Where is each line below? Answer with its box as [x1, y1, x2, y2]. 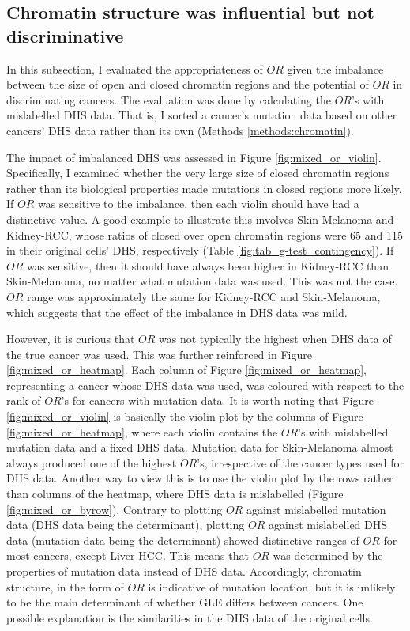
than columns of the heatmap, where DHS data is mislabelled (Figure [6, 486, 344, 502]
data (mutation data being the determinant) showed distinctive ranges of [6, 531, 359, 548]
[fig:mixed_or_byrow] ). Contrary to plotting [6, 501, 223, 517]
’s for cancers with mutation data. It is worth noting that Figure [61, 392, 374, 409]
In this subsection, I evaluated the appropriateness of [6, 60, 263, 77]
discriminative [6, 23, 124, 47]
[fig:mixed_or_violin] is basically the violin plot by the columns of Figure [6, 408, 363, 425]
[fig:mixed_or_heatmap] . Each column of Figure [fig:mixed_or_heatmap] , [6, 361, 367, 378]
